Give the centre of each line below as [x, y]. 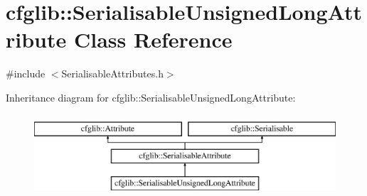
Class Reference [153, 39]
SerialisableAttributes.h [112, 73]
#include [26, 73]
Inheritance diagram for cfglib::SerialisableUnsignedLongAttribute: [151, 97]
